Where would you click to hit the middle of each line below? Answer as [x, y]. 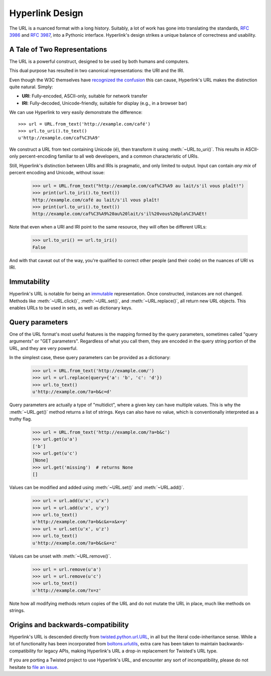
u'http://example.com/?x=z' [67, 590]
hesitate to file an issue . [34, 667]
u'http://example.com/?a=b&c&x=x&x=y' [80, 522]
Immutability [30, 282]
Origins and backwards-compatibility [69, 625]
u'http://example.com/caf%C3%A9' [59, 138]
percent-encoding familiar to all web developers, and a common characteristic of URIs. [109, 156]
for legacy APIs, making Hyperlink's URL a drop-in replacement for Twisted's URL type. [127, 651]
